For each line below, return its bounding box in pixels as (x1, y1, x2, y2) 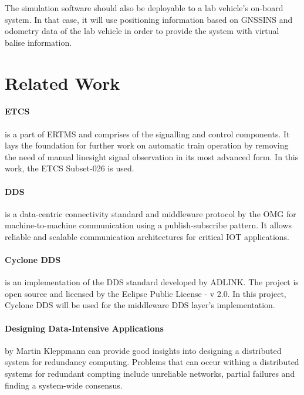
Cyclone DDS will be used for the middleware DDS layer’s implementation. (5, 299, 275, 311)
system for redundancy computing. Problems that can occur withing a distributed (5, 356, 299, 368)
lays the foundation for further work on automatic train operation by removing (5, 139, 289, 151)
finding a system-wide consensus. (5, 379, 123, 391)
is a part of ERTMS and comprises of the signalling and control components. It (5, 127, 290, 140)
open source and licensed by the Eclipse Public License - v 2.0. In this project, (5, 287, 286, 299)
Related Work (5, 70, 120, 94)
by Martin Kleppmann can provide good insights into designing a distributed (5, 344, 282, 356)
